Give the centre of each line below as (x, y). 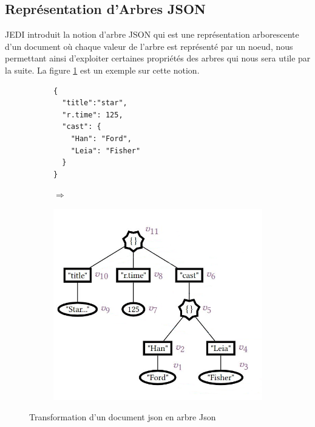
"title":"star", (95, 103)
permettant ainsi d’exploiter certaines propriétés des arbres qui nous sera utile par (158, 58)
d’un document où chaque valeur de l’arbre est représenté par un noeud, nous (149, 46)
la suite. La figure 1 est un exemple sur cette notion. (102, 70)
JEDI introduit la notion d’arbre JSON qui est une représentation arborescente (152, 34)
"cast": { (82, 127)
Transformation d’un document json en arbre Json (123, 417)
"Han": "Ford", (101, 138)
